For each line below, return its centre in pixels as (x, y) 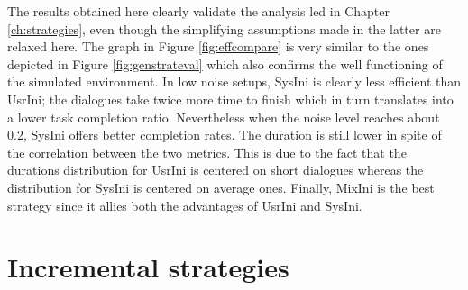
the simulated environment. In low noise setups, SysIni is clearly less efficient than (234, 82)
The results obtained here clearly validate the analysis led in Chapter (198, 11)
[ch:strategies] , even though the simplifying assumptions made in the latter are (224, 28)
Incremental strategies (148, 267)
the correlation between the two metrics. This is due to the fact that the (207, 152)
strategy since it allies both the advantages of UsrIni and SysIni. (185, 205)
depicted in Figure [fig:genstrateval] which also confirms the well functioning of (225, 63)
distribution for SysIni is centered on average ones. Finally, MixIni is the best (221, 187)
